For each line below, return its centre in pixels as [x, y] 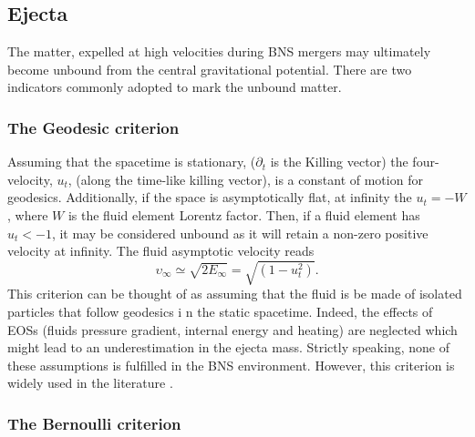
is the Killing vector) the [339, 162]
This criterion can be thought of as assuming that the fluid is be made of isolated [235, 294]
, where [28, 214]
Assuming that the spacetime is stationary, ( [132, 162]
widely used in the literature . [90, 383]
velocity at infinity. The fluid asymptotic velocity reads [161, 251]
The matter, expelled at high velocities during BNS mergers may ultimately [219, 51]
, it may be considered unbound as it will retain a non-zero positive [240, 233]
